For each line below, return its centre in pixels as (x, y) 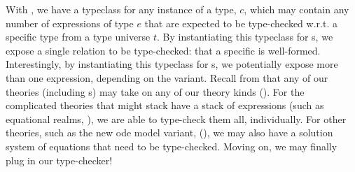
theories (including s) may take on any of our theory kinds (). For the (155, 91)
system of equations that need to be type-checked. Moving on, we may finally (172, 146)
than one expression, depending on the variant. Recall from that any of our (167, 77)
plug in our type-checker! (59, 160)
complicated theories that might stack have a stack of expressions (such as (165, 105)
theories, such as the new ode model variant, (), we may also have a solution (169, 132)
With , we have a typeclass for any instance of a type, (121, 9)
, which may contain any (297, 9)
